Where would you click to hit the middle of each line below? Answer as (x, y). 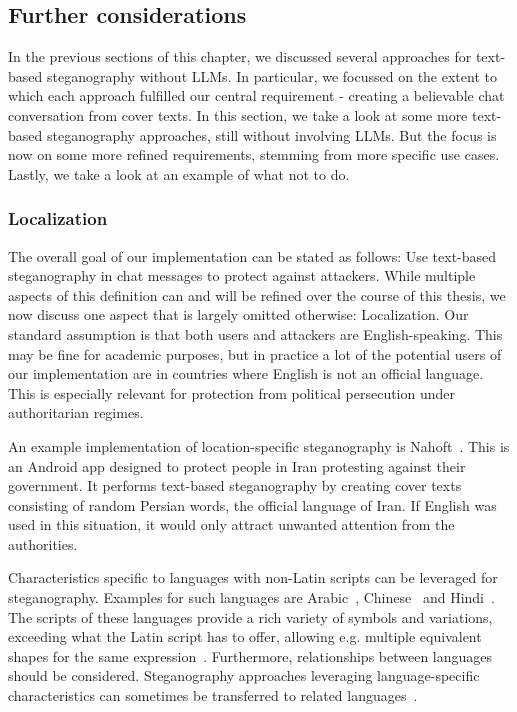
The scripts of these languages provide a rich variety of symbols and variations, (250, 616)
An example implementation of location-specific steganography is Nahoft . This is (259, 445)
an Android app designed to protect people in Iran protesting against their (237, 465)
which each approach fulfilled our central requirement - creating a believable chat (256, 95)
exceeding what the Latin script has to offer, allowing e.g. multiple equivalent (245, 636)
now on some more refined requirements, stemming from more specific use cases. (254, 154)
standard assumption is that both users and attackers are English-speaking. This (255, 333)
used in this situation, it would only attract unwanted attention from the (231, 524)
